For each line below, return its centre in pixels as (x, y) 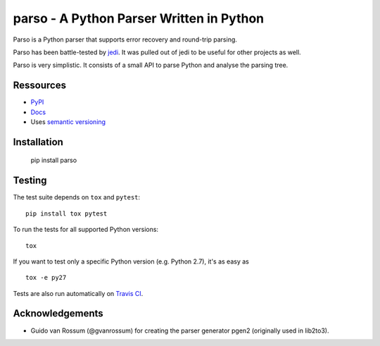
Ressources (40, 86)
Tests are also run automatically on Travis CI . (78, 293)
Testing (30, 181)
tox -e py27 (46, 278)
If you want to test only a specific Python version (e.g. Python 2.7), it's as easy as (131, 261)
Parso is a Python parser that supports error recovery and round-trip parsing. (125, 39)
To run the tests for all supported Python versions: (85, 230)
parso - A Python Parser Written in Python (139, 18)
